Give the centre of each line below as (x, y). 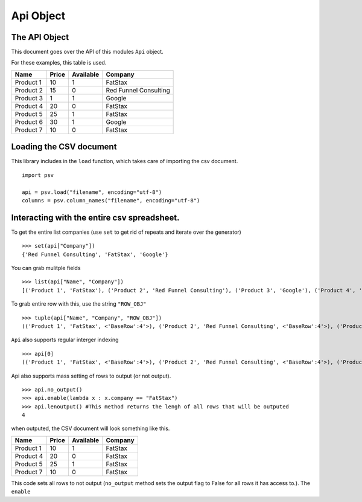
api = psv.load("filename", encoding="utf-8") (92, 192)
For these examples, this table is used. (59, 63)
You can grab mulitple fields (46, 268)
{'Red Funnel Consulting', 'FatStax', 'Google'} (95, 254)
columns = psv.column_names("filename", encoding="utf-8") (111, 200)
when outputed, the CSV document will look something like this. (91, 428)
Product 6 (29, 122)
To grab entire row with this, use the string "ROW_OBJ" (79, 304)
